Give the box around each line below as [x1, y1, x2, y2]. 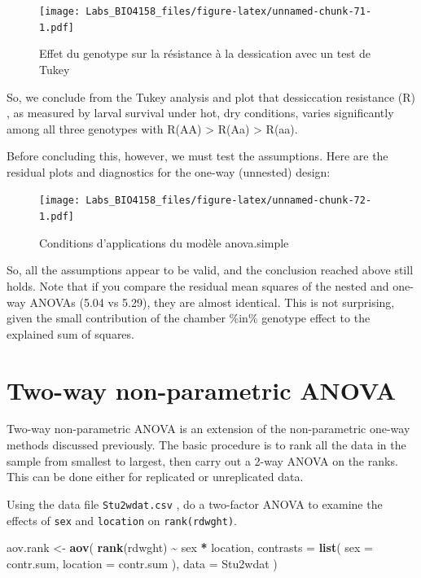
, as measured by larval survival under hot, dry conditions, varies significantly [7, 104, 394, 121]
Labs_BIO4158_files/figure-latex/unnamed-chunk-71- [86, 6, 372, 17]
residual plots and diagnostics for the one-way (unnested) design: [7, 163, 331, 180]
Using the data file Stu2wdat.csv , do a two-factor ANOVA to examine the [7, 495, 383, 512]
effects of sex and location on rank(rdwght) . [7, 511, 237, 528]
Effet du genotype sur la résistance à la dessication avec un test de [39, 45, 371, 62]
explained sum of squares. [7, 325, 134, 342]
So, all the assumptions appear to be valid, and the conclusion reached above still [7, 261, 414, 278]
